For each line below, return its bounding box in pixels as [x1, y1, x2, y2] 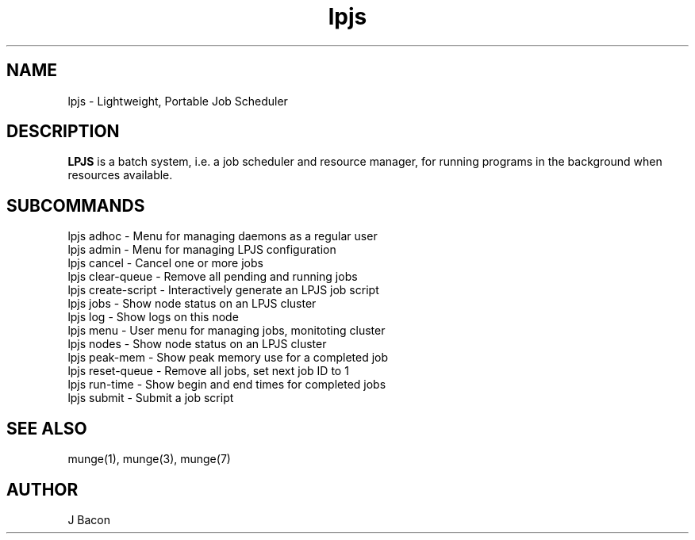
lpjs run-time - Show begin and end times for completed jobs [67, 377, 386, 392]
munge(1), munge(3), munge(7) [67, 452, 231, 466]
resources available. [67, 168, 173, 182]
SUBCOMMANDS [6, 195, 145, 216]
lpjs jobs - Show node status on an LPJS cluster [67, 297, 317, 311]
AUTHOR [6, 479, 79, 500]
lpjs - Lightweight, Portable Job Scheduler [67, 94, 288, 108]
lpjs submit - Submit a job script [67, 391, 234, 405]
